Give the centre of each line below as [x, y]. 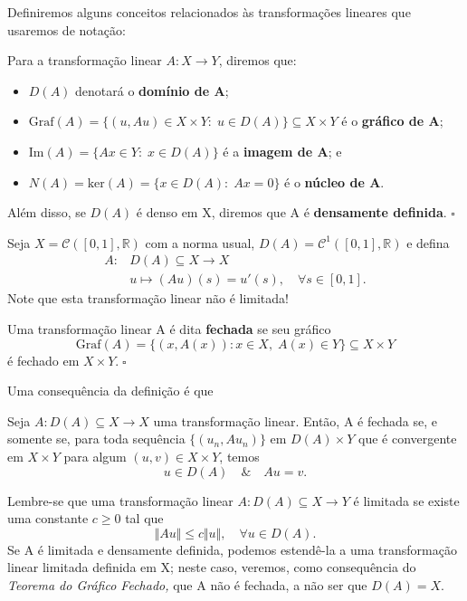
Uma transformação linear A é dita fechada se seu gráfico [169, 329]
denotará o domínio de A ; [152, 90]
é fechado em [43, 360]
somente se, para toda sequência [96, 439]
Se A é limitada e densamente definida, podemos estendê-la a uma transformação [232, 549]
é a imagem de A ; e [282, 151]
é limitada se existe [406, 500]
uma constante [48, 518]
